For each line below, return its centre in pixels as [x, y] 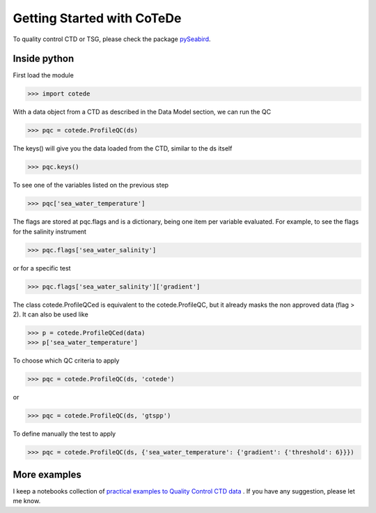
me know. [27, 501]
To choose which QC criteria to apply [66, 361]
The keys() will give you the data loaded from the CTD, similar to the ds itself [123, 148]
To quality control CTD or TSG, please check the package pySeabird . [112, 39]
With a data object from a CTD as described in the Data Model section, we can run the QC [142, 112]
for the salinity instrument [50, 231]
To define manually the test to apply [64, 434]
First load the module [44, 75]
